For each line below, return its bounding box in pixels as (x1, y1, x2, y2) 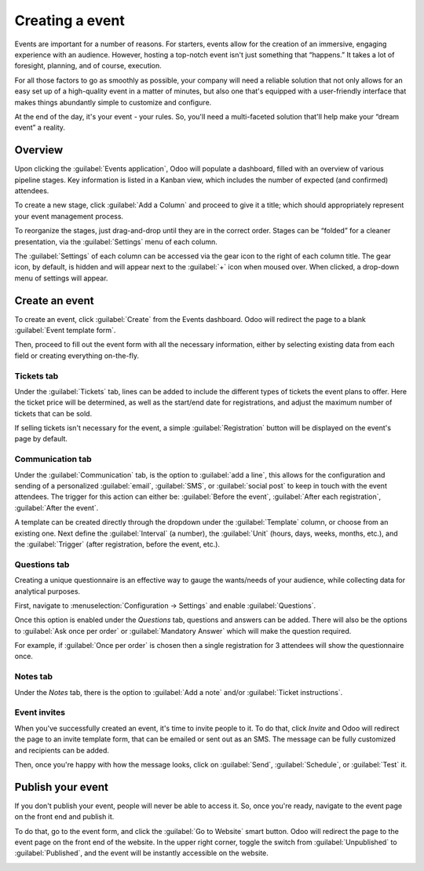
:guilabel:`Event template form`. (14, 326, 116, 335)
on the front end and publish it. (14, 812, 115, 822)
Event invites (14, 707, 66, 718)
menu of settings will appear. (14, 273, 108, 283)
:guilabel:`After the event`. (14, 503, 99, 512)
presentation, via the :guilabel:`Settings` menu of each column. (14, 236, 217, 247)
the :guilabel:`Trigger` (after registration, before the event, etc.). (14, 539, 220, 549)
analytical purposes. (14, 586, 81, 596)
